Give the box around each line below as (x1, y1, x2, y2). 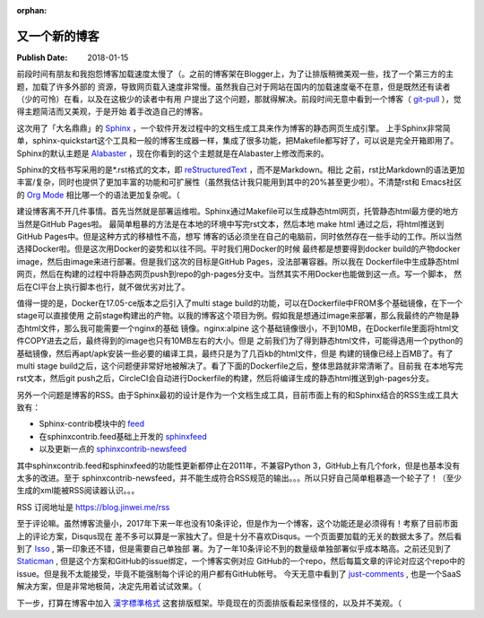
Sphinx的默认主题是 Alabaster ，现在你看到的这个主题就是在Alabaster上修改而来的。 (16, 148, 329, 159)
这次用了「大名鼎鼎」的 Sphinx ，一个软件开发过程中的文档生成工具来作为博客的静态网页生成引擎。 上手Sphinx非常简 (16, 122, 452, 134)
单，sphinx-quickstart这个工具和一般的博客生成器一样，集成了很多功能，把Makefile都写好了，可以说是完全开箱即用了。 (16, 135, 459, 146)
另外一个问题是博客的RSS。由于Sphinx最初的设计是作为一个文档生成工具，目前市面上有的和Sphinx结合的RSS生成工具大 (16, 389, 459, 400)
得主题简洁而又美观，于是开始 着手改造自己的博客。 (16, 106, 208, 117)
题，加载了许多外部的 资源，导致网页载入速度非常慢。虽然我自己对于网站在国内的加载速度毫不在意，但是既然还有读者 (16, 81, 451, 91)
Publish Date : (16, 52, 68, 63)
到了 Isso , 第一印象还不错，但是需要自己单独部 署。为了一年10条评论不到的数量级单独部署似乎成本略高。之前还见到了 (16, 543, 452, 553)
